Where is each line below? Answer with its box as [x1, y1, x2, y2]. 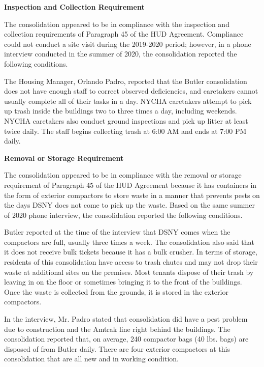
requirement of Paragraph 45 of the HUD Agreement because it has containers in [4, 179, 257, 190]
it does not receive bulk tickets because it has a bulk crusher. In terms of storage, [4, 246, 257, 257]
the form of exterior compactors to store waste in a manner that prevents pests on [4, 189, 260, 200]
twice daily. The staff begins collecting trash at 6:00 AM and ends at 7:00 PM [4, 125, 247, 136]
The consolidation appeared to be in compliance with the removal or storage [4, 170, 242, 180]
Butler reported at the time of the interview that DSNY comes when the [4, 227, 230, 237]
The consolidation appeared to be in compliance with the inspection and [4, 18, 229, 29]
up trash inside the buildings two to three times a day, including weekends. [4, 105, 237, 116]
